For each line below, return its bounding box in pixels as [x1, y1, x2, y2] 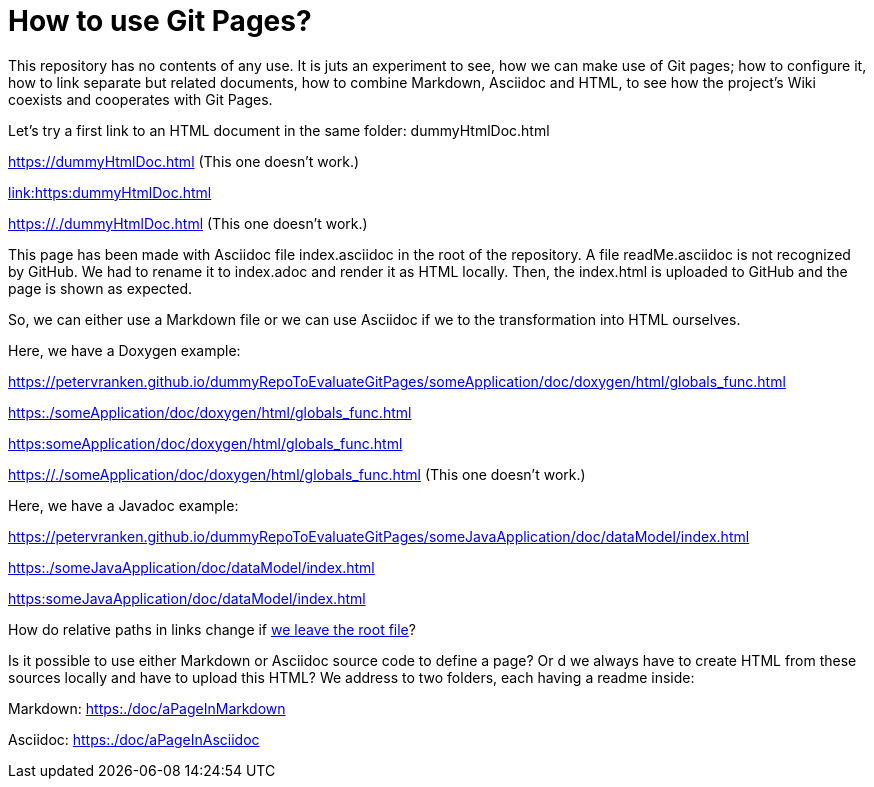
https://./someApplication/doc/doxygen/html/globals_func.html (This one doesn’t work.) [8, 465, 586, 483]
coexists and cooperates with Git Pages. [8, 90, 273, 108]
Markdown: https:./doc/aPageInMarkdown [8, 699, 286, 717]
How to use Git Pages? [8, 4, 312, 38]
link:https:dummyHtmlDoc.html [8, 183, 212, 201]
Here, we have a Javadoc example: [8, 496, 239, 514]
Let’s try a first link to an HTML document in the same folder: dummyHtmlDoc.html [8, 121, 550, 139]
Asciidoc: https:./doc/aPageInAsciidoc [8, 730, 260, 748]
